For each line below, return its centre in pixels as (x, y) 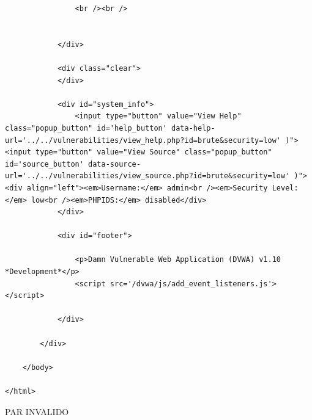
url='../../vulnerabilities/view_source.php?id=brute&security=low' (147, 176)
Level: (285, 188)
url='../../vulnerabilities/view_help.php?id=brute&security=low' (143, 140)
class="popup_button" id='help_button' (86, 128)
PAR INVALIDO (37, 411)
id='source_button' (44, 164)
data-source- (114, 164)
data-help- (193, 128)
